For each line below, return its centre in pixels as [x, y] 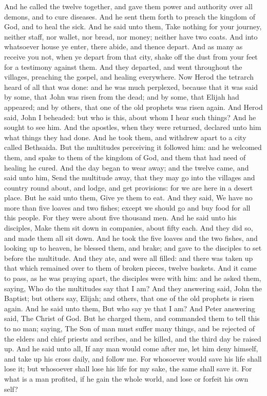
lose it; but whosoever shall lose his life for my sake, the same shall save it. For [128, 369]
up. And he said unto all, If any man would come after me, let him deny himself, [131, 348]
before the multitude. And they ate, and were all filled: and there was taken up [129, 258]
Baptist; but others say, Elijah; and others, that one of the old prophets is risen [129, 298]
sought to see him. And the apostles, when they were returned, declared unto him [133, 127]
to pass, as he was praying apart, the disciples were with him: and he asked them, [133, 278]
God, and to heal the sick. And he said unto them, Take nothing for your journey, [133, 26]
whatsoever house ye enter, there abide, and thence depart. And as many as [123, 46]
